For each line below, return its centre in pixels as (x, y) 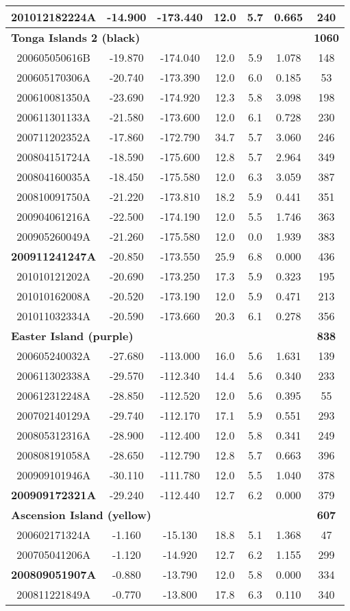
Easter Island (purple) (72, 336)
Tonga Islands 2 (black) (76, 37)
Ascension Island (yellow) (81, 515)
